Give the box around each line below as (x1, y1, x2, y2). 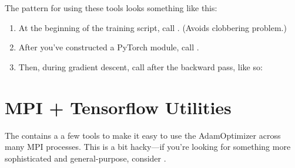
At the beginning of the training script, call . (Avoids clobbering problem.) (18, 21, 287, 33)
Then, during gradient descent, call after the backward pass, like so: (18, 60, 263, 73)
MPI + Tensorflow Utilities (5, 95, 232, 119)
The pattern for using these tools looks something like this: (5, 2, 217, 13)
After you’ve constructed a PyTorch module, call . (18, 41, 199, 53)
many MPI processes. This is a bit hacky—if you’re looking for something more (5, 140, 291, 153)
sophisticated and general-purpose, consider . (5, 152, 166, 164)
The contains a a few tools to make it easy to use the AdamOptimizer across (5, 129, 281, 141)
